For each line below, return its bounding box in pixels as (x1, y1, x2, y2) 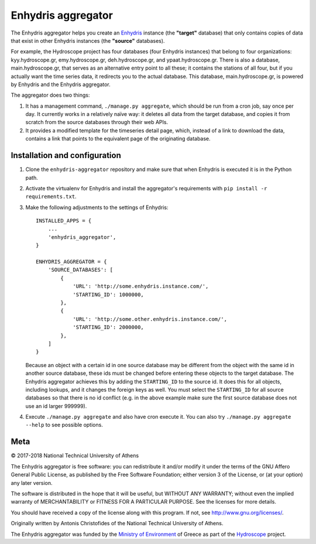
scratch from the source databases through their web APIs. (25, 119, 169, 126)
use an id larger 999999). (25, 402, 87, 409)
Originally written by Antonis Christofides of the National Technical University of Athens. (11, 520, 224, 527)
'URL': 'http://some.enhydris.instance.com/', (73, 283, 209, 290)
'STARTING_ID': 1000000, (73, 291, 145, 298)
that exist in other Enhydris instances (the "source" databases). (11, 37, 165, 44)
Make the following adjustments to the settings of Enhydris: (25, 204, 169, 211)
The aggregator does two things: (11, 91, 90, 99)
